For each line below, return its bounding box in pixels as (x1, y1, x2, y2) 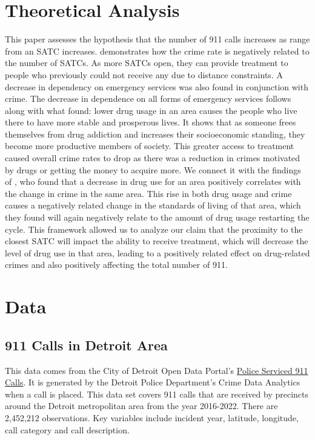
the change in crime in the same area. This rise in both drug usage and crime (5, 187, 292, 199)
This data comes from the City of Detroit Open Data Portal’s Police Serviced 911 (5, 364, 308, 376)
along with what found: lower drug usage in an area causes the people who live (5, 104, 297, 116)
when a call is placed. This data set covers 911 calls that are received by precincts (5, 387, 309, 400)
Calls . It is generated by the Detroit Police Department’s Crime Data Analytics (5, 376, 300, 388)
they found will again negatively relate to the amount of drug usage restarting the (5, 211, 310, 224)
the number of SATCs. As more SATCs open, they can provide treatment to (5, 56, 288, 69)
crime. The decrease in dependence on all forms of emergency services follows (5, 92, 291, 105)
